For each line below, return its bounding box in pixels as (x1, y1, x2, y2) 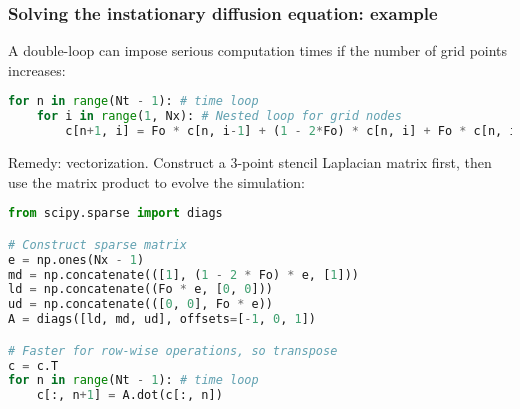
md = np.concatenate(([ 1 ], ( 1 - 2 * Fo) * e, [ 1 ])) (8, 267, 359, 282)
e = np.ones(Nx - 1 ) (8, 252, 145, 267)
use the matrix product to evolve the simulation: (8, 171, 305, 192)
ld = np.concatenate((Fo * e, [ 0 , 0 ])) (8, 282, 273, 297)
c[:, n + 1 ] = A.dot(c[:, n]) (36, 388, 223, 403)
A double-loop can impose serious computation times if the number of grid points (8, 40, 508, 61)
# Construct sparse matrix (8, 237, 187, 252)
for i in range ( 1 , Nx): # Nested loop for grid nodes (36, 109, 402, 124)
